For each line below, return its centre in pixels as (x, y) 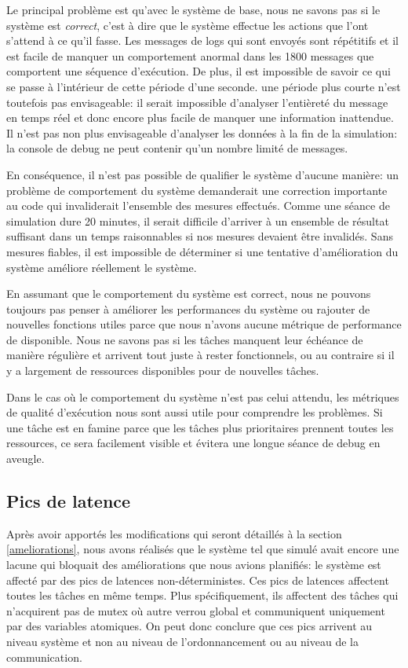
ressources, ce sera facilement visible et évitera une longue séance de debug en (193, 443)
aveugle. (25, 459)
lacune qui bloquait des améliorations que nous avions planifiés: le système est (194, 565)
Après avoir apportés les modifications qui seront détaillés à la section (174, 533)
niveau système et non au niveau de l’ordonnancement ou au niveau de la (182, 641)
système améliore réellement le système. (102, 267)
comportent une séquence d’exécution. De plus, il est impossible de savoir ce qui (199, 71)
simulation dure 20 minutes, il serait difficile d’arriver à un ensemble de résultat (198, 220)
